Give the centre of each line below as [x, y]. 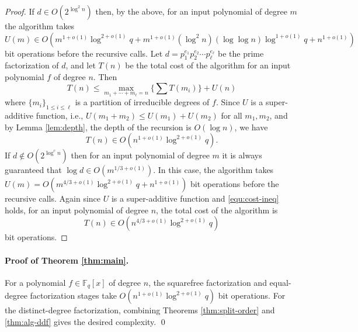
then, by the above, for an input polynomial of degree [191, 11]
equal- [280, 282]
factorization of [32, 65]
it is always [242, 155]
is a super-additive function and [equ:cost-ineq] [195, 198]
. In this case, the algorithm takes [213, 170]
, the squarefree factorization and [208, 282]
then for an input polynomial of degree [140, 155]
